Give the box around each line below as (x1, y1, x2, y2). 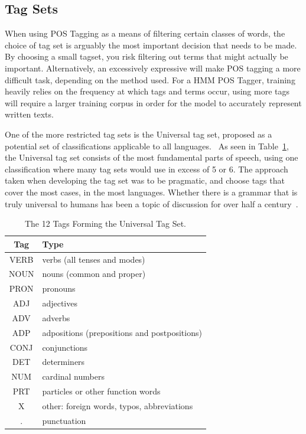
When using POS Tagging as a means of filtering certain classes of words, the (5, 27, 285, 40)
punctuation (42, 414, 86, 426)
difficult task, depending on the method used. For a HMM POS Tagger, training (5, 73, 295, 86)
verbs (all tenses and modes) (42, 253, 145, 265)
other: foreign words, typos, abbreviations (42, 399, 193, 412)
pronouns (42, 282, 76, 295)
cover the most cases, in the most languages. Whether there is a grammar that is (5, 185, 298, 198)
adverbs (42, 311, 70, 324)
